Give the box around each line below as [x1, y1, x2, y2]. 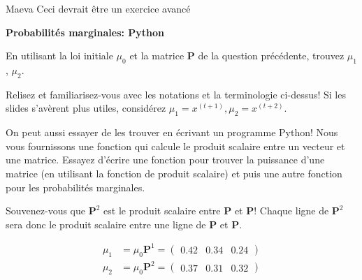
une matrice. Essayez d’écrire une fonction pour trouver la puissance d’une [6, 152, 325, 167]
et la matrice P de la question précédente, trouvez [129, 48, 345, 63]
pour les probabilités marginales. [6, 179, 145, 194]
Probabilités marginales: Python [6, 24, 165, 39]
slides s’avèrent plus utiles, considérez [6, 101, 166, 115]
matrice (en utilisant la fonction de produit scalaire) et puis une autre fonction [6, 165, 342, 180]
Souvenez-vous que [6, 203, 86, 218]
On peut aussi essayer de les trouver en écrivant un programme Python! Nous [6, 125, 338, 140]
